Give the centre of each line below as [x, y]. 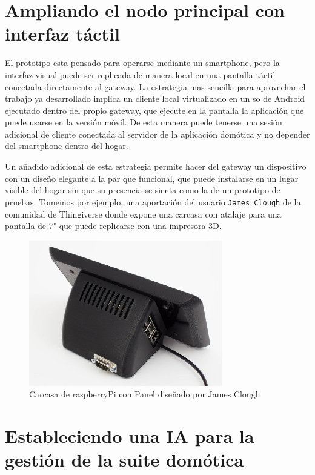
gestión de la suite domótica [124, 460]
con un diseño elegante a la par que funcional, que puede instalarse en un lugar [152, 178]
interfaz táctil [62, 34]
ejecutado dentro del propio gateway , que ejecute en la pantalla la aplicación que [154, 110]
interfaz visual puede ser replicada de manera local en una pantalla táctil [140, 74]
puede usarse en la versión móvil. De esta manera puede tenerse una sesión [144, 122]
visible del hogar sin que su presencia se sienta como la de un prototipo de [143, 190]
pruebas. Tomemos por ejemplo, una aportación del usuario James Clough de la [153, 201]
